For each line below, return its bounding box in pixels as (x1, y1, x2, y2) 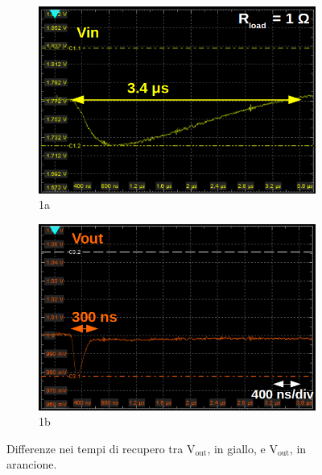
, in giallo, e (207, 440, 266, 456)
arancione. (6, 456, 57, 473)
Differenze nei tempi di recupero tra (6, 440, 184, 456)
